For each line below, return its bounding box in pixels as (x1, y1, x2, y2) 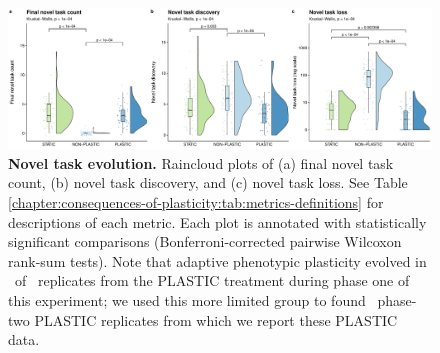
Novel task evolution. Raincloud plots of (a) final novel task (8, 152, 394, 173)
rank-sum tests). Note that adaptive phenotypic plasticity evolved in (8, 250, 427, 271)
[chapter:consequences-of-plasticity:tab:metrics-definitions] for (8, 191, 384, 212)
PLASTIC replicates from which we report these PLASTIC (34, 309, 398, 330)
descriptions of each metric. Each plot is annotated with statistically (8, 211, 427, 232)
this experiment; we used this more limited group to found (8, 289, 366, 310)
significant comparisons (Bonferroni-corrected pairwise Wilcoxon (8, 231, 402, 252)
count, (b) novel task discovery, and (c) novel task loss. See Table (8, 172, 408, 193)
